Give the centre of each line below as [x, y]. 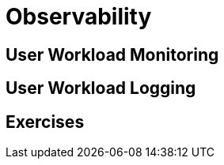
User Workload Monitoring [112, 54]
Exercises [45, 122]
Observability [79, 17]
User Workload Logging [101, 88]
